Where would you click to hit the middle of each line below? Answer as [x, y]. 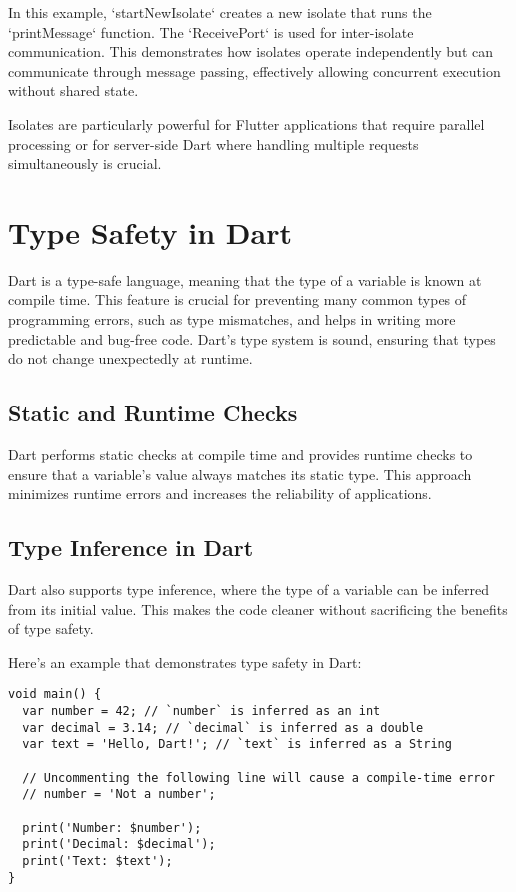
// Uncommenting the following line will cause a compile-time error [258, 777]
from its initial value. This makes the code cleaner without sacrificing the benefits [258, 608]
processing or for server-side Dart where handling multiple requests [213, 143]
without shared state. [73, 90]
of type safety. [51, 628]
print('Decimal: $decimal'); [119, 844]
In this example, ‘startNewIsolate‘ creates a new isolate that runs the [220, 12]
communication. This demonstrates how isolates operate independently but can [251, 51]
